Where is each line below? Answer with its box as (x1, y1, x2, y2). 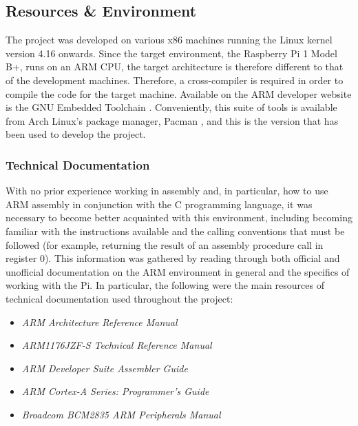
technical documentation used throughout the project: (6, 291, 233, 305)
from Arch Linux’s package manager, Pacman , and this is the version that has (6, 113, 339, 128)
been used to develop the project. (6, 127, 146, 141)
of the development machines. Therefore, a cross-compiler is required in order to (6, 72, 344, 87)
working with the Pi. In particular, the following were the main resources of (6, 278, 324, 292)
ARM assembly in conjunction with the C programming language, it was (6, 196, 313, 211)
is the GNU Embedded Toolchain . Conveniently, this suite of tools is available (6, 100, 337, 114)
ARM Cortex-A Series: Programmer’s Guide (21, 384, 209, 398)
